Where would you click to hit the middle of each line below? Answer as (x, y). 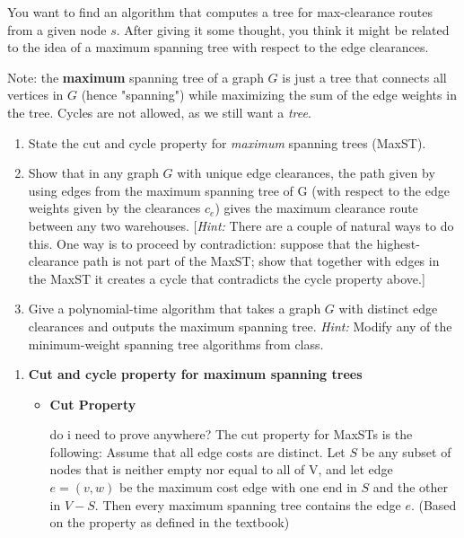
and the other (411, 487)
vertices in (35, 95)
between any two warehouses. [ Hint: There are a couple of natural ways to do (241, 225)
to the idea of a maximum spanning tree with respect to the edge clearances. (218, 47)
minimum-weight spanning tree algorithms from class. (176, 344)
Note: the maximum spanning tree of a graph (136, 77)
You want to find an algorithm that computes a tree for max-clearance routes (220, 12)
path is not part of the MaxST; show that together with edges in (261, 261)
